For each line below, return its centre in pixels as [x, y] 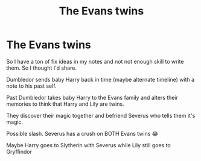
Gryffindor [19, 151]
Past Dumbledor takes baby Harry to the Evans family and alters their [92, 97]
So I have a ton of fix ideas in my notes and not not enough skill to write [95, 61]
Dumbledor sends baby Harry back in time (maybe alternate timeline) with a [101, 79]
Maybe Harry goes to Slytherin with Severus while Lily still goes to [88, 145]
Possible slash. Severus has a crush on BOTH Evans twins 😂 [82, 133]
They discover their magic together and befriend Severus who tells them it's [101, 115]
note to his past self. [31, 86]
